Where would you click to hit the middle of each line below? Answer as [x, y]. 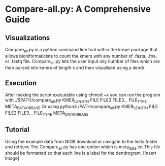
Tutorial [17, 130]
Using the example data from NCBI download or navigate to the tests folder [81, 141]
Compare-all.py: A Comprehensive [78, 9]
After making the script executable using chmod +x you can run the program [83, 95]
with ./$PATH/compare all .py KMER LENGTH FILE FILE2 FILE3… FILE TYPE [76, 101]
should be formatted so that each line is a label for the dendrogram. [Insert [81, 153]
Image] [12, 158]
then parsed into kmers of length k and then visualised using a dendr [75, 67]
